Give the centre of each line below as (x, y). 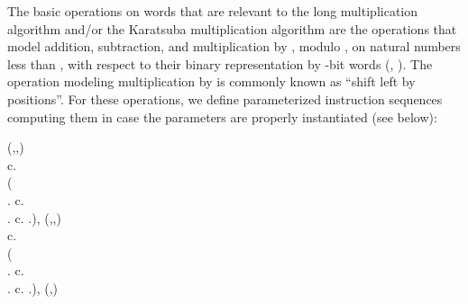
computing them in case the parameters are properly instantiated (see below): (222, 116)
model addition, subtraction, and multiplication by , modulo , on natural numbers (234, 46)
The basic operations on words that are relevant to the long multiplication (212, 11)
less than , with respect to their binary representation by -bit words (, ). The (220, 63)
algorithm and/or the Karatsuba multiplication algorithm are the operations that (232, 28)
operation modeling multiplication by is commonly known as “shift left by (211, 81)
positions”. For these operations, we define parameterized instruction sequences (225, 98)
